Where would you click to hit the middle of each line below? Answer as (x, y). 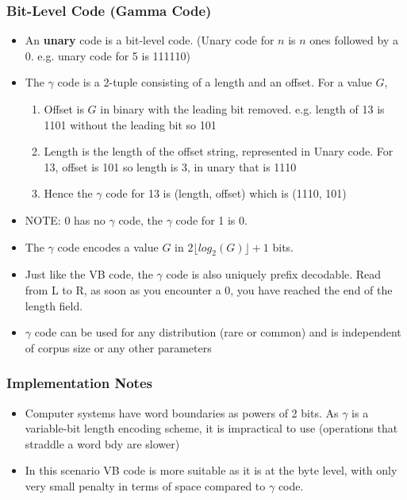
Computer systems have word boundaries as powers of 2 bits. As (182, 412)
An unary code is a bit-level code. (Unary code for (150, 40)
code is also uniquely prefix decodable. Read (274, 274)
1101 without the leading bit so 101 (130, 124)
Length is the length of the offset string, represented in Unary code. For (219, 151)
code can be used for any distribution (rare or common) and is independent (218, 332)
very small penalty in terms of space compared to (145, 485)
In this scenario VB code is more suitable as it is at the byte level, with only (211, 470)
